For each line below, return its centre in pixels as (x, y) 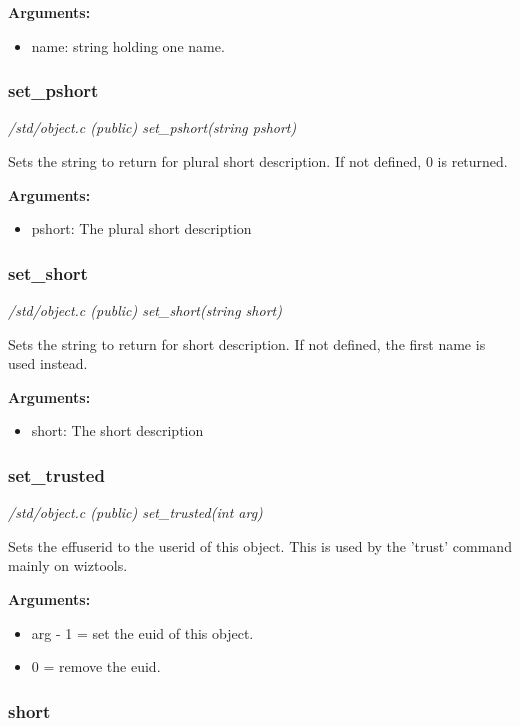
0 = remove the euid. (96, 666)
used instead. (48, 363)
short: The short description (117, 430)
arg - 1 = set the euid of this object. (142, 632)
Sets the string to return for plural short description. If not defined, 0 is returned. (258, 161)
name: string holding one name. (128, 45)
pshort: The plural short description (141, 228)
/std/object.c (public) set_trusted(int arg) (135, 512)
